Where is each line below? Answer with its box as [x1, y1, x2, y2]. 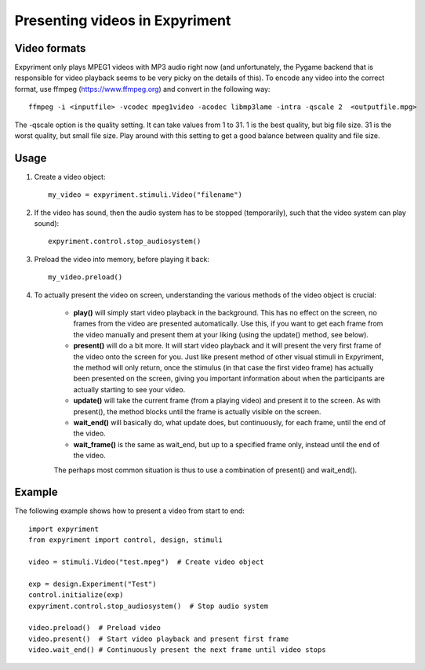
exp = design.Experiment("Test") [28, 579, 157, 588]
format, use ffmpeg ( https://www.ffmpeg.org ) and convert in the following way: [14, 84, 271, 93]
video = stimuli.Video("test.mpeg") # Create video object [28, 557, 264, 566]
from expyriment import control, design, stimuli [28, 536, 223, 544]
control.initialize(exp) [28, 591, 124, 599]
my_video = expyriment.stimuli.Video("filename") [48, 191, 243, 199]
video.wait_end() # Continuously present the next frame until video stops [28, 646, 326, 654]
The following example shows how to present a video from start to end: [14, 506, 245, 515]
